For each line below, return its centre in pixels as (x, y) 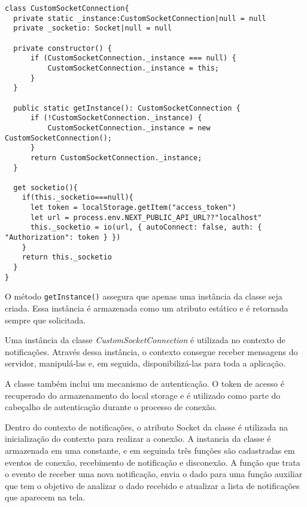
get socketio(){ (45, 187)
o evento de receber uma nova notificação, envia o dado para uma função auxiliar (154, 474)
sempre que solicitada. (45, 320)
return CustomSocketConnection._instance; (116, 158)
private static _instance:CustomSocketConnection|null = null (140, 18)
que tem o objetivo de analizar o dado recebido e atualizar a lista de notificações (152, 485)
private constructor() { (63, 48)
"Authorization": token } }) (63, 238)
